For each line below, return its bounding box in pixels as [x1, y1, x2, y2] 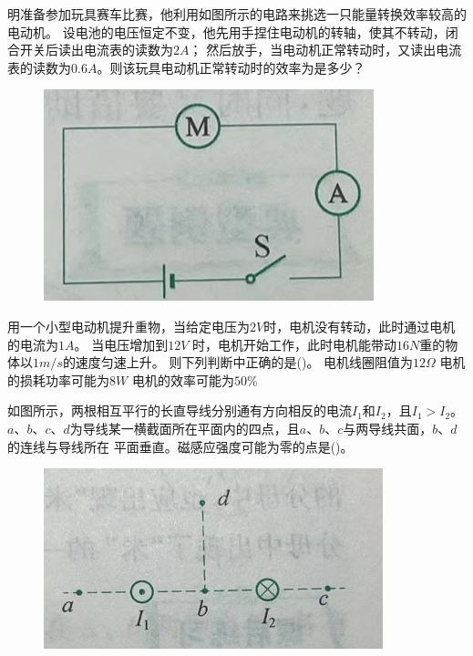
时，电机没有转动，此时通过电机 [263, 316, 456, 335]
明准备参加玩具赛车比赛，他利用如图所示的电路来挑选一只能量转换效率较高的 [7, 5, 467, 23]
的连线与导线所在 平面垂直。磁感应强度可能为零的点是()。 [7, 436, 354, 456]
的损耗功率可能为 [7, 370, 109, 389]
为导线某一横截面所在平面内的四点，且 [69, 418, 300, 437]
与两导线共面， [343, 418, 433, 437]
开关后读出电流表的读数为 [19, 40, 173, 59]
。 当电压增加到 [74, 334, 169, 354]
